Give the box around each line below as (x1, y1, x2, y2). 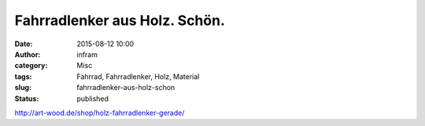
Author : (14, 49, 41, 59)
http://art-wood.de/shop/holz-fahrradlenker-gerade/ (14, 108, 185, 117)
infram (76, 49, 98, 59)
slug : (14, 83, 31, 92)
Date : (14, 39, 33, 49)
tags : (14, 71, 32, 81)
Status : (14, 94, 39, 103)
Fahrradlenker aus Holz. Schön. (14, 12, 226, 29)
